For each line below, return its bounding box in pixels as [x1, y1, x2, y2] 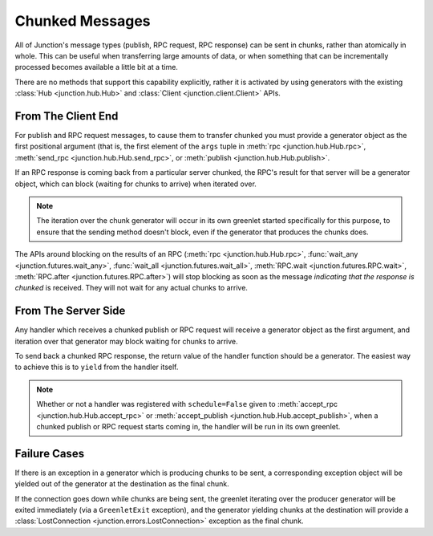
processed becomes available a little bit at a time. [14, 63, 178, 72]
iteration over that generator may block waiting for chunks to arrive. [14, 336, 238, 346]
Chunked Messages [14, 12, 152, 30]
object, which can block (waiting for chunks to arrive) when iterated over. [14, 179, 257, 189]
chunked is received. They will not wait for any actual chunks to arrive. [14, 283, 249, 293]
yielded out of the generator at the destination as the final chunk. [14, 479, 229, 489]
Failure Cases [14, 446, 84, 461]
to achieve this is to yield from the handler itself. [14, 362, 179, 372]
